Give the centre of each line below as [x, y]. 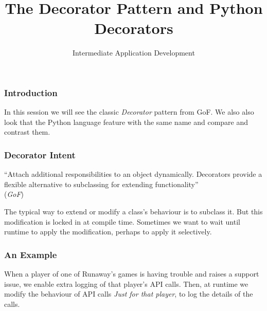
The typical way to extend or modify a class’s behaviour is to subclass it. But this [133, 211]
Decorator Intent [40, 154]
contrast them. [27, 132]
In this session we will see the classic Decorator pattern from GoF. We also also [129, 112]
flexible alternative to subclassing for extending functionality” [101, 184]
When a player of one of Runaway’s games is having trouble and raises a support [132, 273]
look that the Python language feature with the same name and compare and [126, 122]
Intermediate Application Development [134, 53]
